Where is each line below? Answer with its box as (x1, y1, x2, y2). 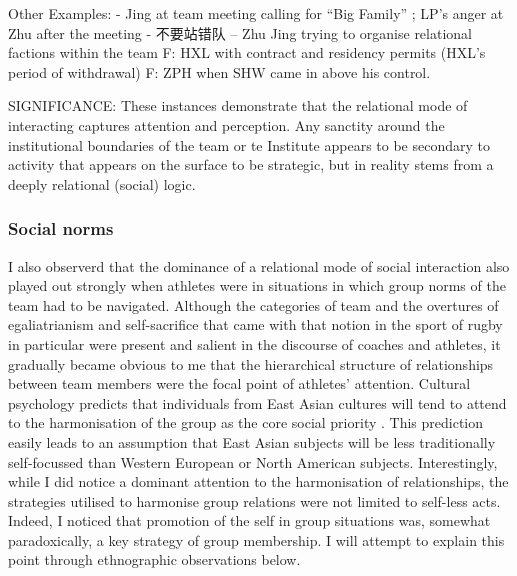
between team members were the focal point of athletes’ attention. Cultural (8, 373, 471, 394)
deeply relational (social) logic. (8, 173, 196, 194)
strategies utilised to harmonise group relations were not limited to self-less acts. (8, 490, 501, 511)
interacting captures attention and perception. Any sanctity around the (8, 114, 445, 135)
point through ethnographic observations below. (8, 549, 301, 570)
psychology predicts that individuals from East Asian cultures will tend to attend (8, 392, 507, 413)
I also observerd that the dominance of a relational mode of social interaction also (8, 255, 510, 276)
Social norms (8, 216, 114, 241)
